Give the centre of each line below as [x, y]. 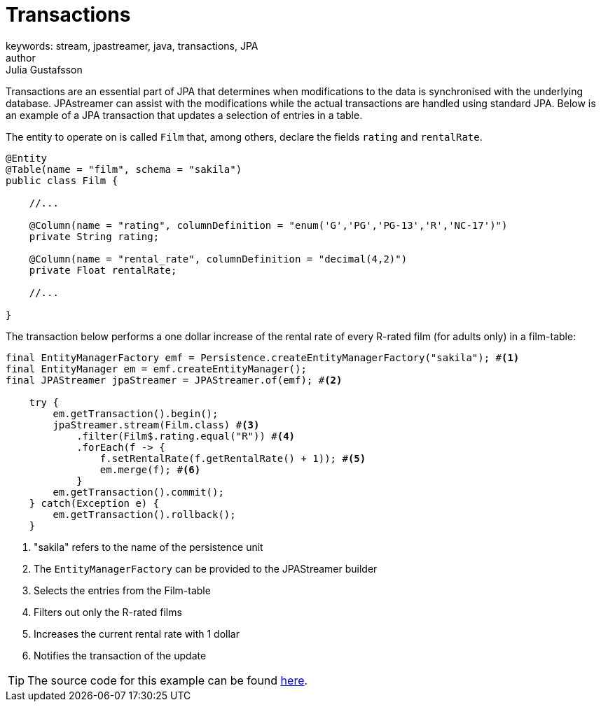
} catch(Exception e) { [94, 503]
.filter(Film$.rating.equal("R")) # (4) [186, 436]
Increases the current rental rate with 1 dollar [137, 633]
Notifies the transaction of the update [120, 655]
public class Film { [62, 180]
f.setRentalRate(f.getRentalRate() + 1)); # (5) [233, 458]
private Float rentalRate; [103, 270]
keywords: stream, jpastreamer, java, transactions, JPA [132, 45]
